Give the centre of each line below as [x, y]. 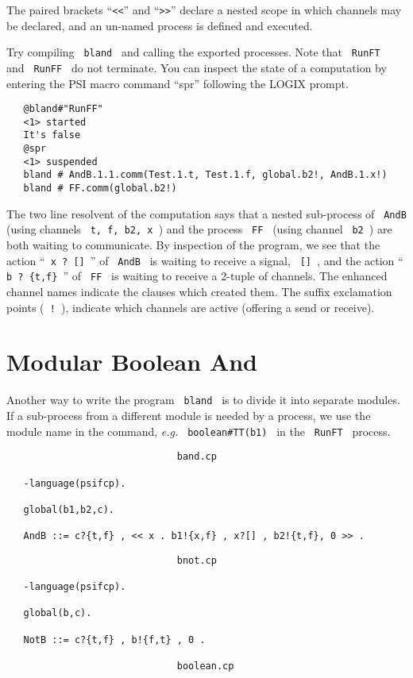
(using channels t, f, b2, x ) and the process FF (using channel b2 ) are [199, 229]
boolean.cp [205, 666]
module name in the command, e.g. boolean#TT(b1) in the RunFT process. [199, 431]
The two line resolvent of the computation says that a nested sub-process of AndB [206, 213]
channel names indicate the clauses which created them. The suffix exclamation [199, 291]
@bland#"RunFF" [63, 109]
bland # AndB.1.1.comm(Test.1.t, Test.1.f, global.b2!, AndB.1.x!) [205, 175]
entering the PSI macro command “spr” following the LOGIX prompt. [178, 83]
